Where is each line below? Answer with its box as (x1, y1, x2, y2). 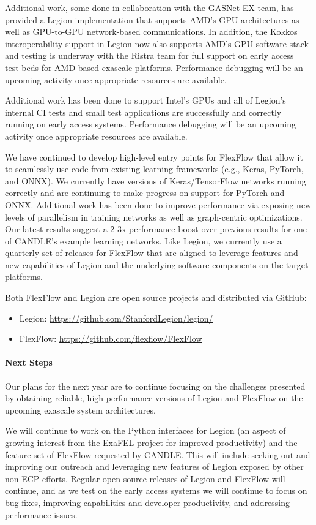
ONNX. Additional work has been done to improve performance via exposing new (5, 198, 312, 211)
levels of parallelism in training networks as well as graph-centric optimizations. (5, 210, 303, 223)
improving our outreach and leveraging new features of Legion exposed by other (5, 460, 304, 473)
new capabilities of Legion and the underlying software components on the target (5, 258, 309, 271)
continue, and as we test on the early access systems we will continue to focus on (5, 484, 307, 497)
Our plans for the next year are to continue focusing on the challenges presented (5, 379, 306, 392)
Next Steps (5, 356, 53, 369)
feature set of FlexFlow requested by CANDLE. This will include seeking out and (5, 448, 310, 461)
